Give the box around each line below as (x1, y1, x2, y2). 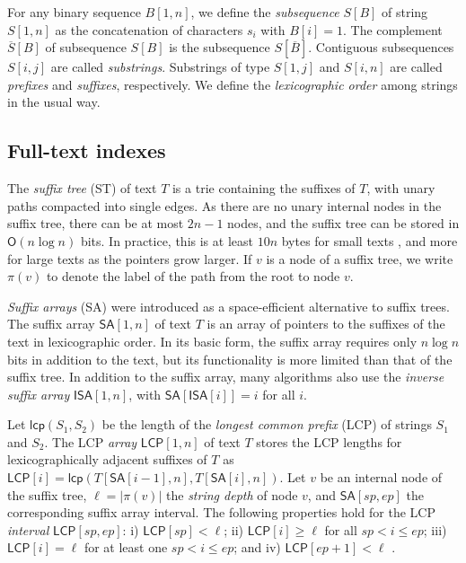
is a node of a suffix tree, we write (266, 249, 453, 268)
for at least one (84, 538, 168, 557)
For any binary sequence (7, 3, 141, 21)
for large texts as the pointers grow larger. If (7, 249, 252, 268)
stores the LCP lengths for (256, 432, 402, 451)
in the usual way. (7, 92, 101, 111)
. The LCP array (44, 432, 137, 451)
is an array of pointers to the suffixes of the (207, 314, 445, 333)
